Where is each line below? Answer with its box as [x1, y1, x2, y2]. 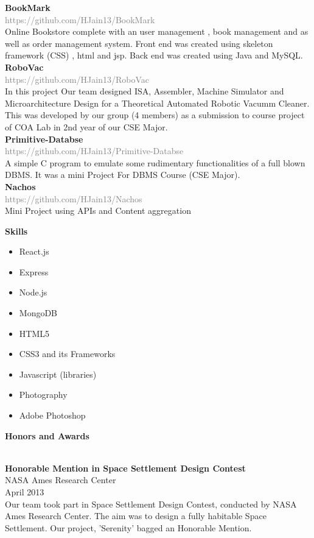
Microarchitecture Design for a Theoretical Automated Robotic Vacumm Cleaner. [5, 96, 310, 109]
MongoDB [19, 306, 58, 319]
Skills [5, 224, 28, 237]
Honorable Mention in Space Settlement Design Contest [5, 461, 246, 474]
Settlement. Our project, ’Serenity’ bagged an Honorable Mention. [5, 521, 252, 534]
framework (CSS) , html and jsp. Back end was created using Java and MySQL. [5, 49, 303, 62]
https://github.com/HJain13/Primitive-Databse [5, 144, 184, 157]
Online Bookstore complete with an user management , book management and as [5, 25, 309, 38]
